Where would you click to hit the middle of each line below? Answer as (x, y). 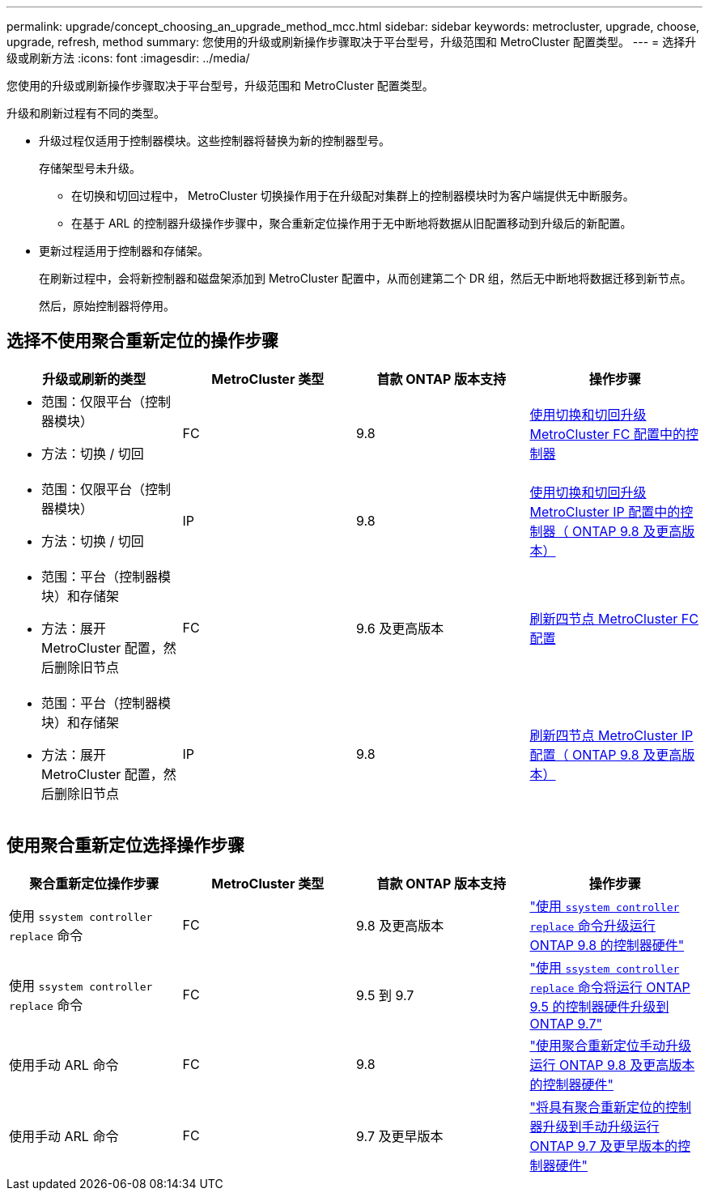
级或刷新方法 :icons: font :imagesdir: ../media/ (128, 58)
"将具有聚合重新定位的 (597, 1107)
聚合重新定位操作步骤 (94, 883)
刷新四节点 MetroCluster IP (611, 735)
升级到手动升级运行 (601, 1126)
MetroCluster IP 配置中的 (605, 511)
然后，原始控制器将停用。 (107, 306)
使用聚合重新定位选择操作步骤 (125, 846)
